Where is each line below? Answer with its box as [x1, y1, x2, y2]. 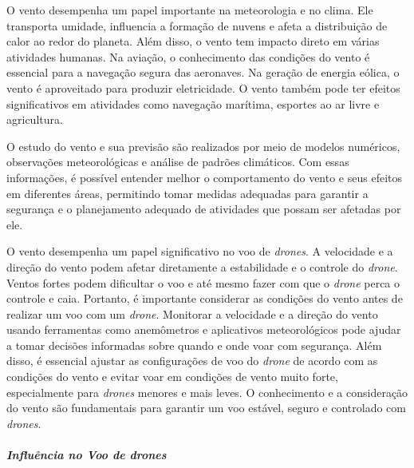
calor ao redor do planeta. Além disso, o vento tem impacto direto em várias [6, 33, 380, 50]
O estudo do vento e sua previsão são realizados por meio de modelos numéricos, [6, 137, 400, 154]
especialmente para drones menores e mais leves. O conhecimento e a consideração [6, 383, 408, 400]
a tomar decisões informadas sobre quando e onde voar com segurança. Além [6, 336, 382, 353]
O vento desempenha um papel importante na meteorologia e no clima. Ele [6, 2, 373, 18]
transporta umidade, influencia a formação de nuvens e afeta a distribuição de [6, 17, 388, 34]
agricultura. [6, 111, 63, 128]
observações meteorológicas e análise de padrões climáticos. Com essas [6, 153, 349, 170]
